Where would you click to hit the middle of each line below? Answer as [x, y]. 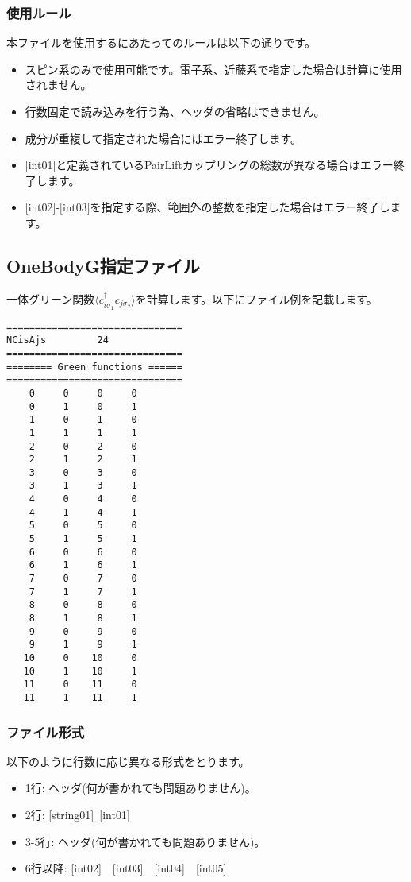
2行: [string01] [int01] [77, 815]
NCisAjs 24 [58, 340]
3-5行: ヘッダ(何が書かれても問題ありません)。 [145, 841]
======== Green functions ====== [94, 367]
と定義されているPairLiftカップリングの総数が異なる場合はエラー [225, 165]
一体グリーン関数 [51, 298]
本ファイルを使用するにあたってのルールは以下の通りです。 [161, 43]
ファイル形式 [46, 731]
